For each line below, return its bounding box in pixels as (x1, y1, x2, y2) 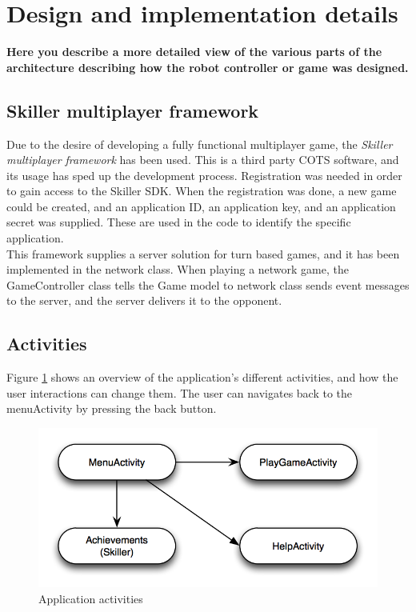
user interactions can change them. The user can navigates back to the (6, 384, 353, 401)
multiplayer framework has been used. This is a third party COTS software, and (6, 151, 399, 168)
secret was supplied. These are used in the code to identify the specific (6, 214, 351, 230)
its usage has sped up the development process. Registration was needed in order (6, 166, 402, 183)
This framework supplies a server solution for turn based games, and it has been (6, 245, 400, 262)
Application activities (38, 590, 143, 606)
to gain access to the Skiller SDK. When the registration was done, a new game (6, 182, 397, 199)
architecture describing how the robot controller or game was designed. (6, 58, 409, 75)
